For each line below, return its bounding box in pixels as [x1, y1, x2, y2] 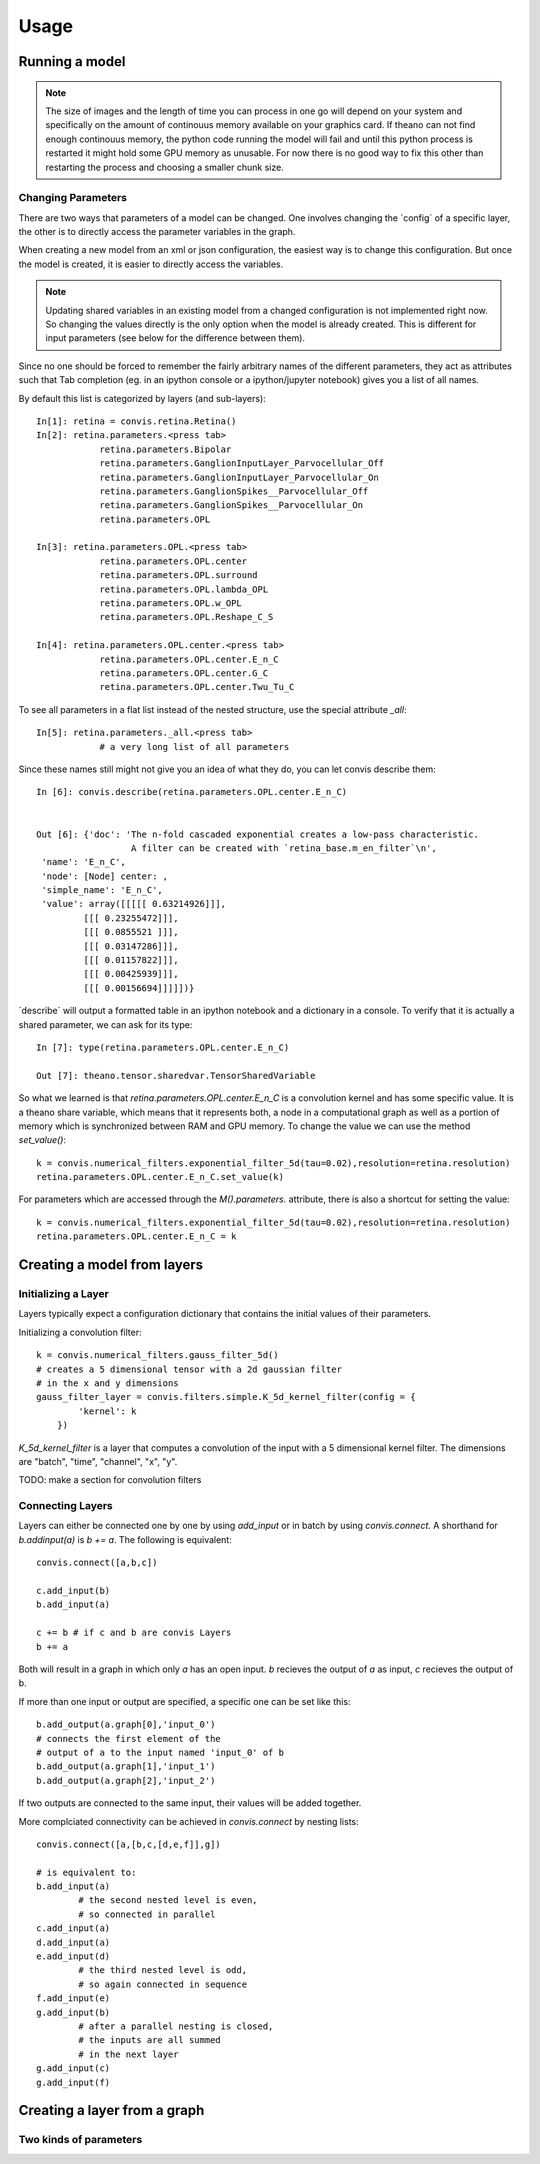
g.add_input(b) [36, 2006, 111, 2018]
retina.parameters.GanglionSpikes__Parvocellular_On [99, 500, 364, 511]
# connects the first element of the [36, 1733, 222, 1744]
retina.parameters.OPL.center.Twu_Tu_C [99, 681, 295, 693]
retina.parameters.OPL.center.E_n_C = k [36, 1231, 237, 1242]
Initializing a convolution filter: [18, 1326, 142, 1338]
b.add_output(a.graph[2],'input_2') [36, 1775, 216, 1786]
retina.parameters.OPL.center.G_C [99, 667, 269, 679]
